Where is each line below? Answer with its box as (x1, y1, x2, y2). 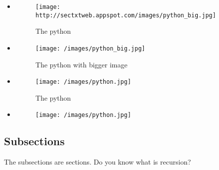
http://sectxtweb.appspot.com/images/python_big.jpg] (35, 11, 216, 19)
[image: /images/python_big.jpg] (35, 45, 145, 52)
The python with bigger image (35, 59, 128, 69)
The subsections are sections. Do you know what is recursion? (4, 157, 191, 167)
